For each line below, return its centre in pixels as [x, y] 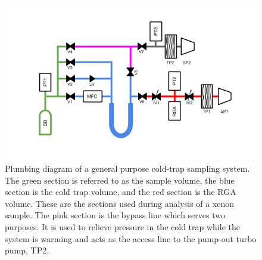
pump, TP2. [27, 250]
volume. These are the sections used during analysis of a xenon [120, 203]
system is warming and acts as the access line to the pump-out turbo [131, 238]
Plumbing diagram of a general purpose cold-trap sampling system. [127, 168]
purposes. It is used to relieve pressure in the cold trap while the [122, 226]
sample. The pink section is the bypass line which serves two [115, 215]
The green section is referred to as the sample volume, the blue [120, 180]
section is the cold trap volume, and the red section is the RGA [121, 192]
